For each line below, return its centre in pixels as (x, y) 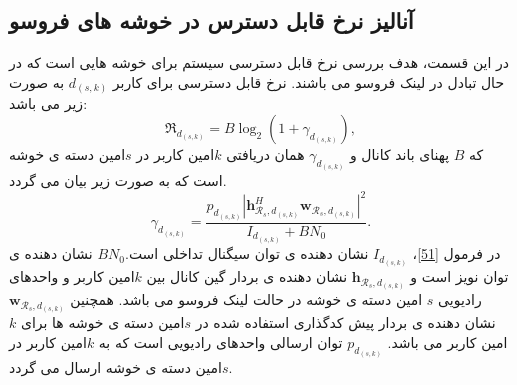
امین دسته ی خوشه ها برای (102, 322)
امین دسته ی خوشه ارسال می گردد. (121, 367)
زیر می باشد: (48, 103)
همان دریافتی (265, 153)
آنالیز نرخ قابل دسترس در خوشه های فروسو (211, 20)
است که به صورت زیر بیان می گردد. (118, 180)
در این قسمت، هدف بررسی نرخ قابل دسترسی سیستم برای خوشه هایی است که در (259, 62)
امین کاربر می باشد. (447, 341)
